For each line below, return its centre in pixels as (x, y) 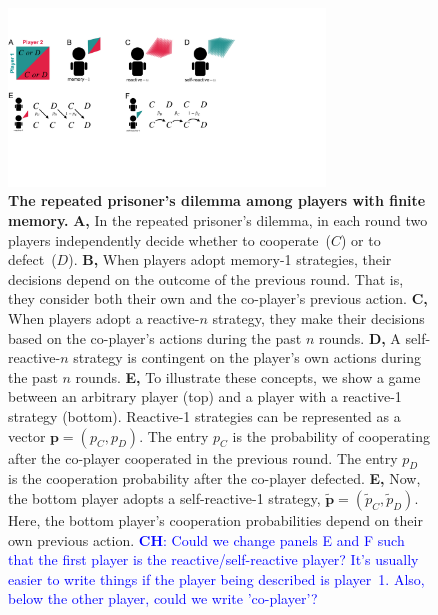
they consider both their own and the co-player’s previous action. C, (218, 298)
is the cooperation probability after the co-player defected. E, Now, (214, 478)
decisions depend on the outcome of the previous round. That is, (206, 278)
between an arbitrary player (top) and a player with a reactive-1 (205, 396)
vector (27, 435)
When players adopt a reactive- (104, 318)
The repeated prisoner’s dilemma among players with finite (217, 200)
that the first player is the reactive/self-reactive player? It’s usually (213, 559)
